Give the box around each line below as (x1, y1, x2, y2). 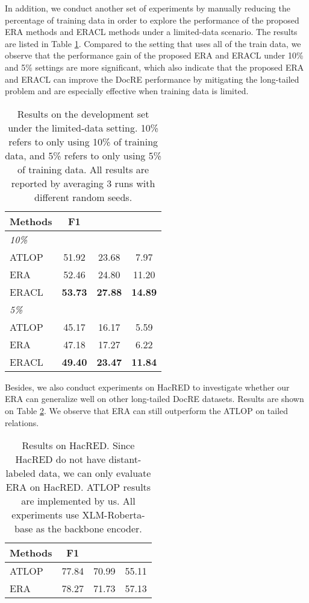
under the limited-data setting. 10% (8, 120, 159, 135)
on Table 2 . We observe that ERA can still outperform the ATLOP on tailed (5, 404, 289, 416)
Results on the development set (17, 106, 149, 121)
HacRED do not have (15, 452, 106, 467)
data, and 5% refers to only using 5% (5, 148, 162, 162)
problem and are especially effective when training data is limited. (5, 85, 249, 97)
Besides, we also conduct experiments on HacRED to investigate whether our (5, 380, 290, 393)
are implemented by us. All (21, 494, 136, 508)
